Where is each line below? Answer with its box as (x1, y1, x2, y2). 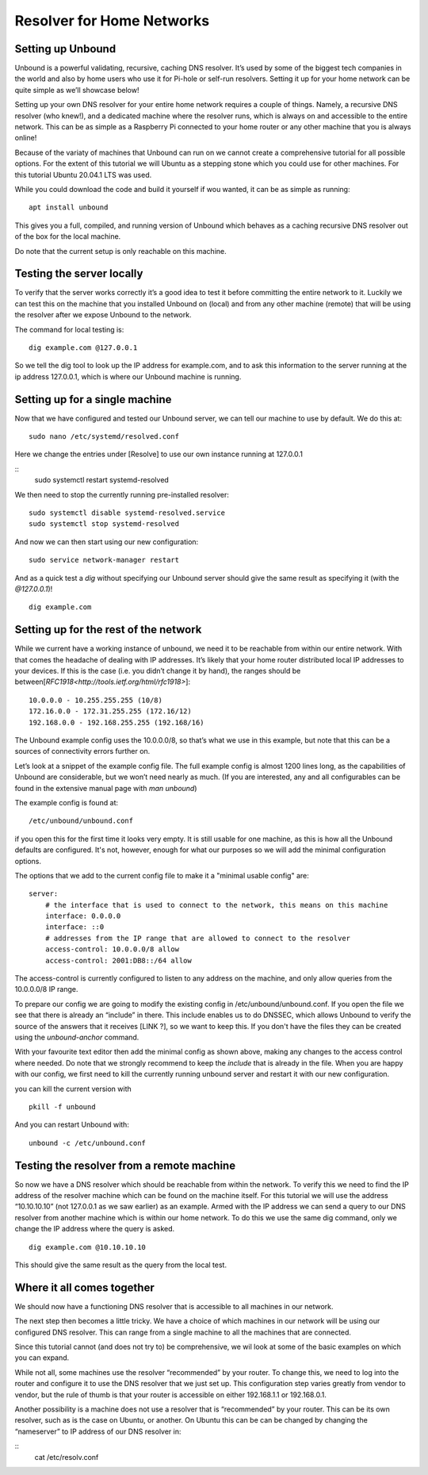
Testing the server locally (14, 267, 143, 281)
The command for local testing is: (14, 325, 124, 334)
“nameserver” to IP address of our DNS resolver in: (14, 1427, 182, 1436)
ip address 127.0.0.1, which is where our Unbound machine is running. (14, 371, 242, 381)
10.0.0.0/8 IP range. (14, 985, 78, 994)
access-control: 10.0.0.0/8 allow (44, 945, 180, 954)
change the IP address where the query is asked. (14, 1224, 175, 1234)
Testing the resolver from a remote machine (14, 1158, 236, 1172)
